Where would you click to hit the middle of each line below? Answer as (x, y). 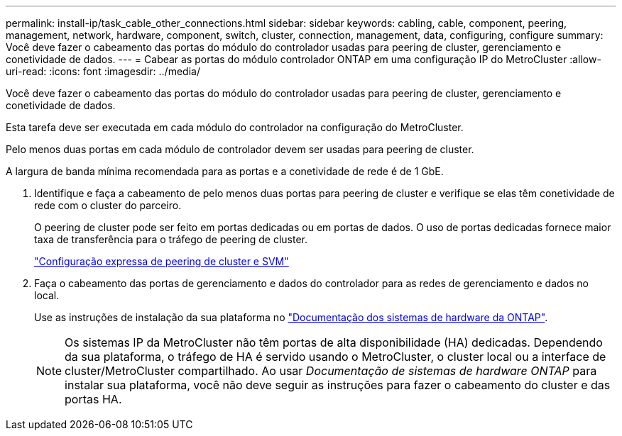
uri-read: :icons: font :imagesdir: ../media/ (103, 71)
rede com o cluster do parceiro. (108, 205)
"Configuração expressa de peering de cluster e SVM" (162, 261)
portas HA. (93, 399)
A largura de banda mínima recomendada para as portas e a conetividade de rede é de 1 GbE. (225, 171)
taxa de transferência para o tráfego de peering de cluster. (171, 239)
